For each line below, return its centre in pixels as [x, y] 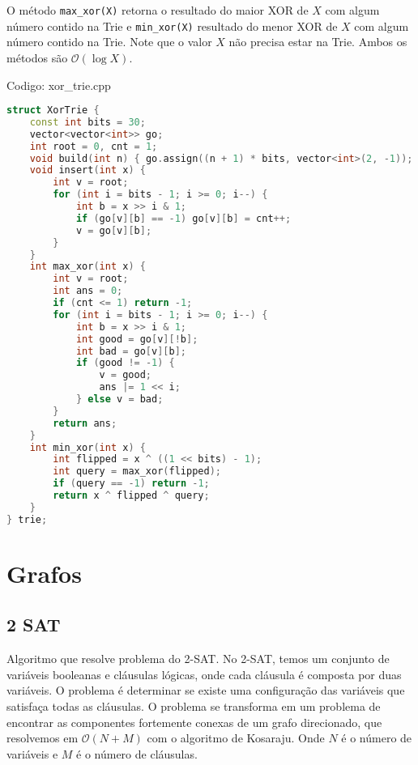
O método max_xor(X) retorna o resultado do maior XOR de [158, 10]
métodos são [37, 57]
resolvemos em [43, 738]
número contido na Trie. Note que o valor [109, 42]
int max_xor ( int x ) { [87, 267]
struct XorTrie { [53, 110]
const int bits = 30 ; [87, 122]
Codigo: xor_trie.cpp [59, 85]
